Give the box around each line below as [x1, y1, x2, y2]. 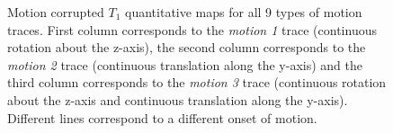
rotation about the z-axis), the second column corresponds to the [7, 38, 366, 57]
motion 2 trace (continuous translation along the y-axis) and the [7, 55, 362, 74]
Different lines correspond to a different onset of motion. [7, 108, 317, 127]
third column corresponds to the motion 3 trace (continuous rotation [7, 73, 387, 92]
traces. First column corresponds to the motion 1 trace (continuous [7, 20, 377, 39]
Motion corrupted [7, 3, 104, 21]
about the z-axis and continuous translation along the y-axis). [7, 90, 348, 109]
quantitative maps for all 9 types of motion [125, 3, 362, 21]
